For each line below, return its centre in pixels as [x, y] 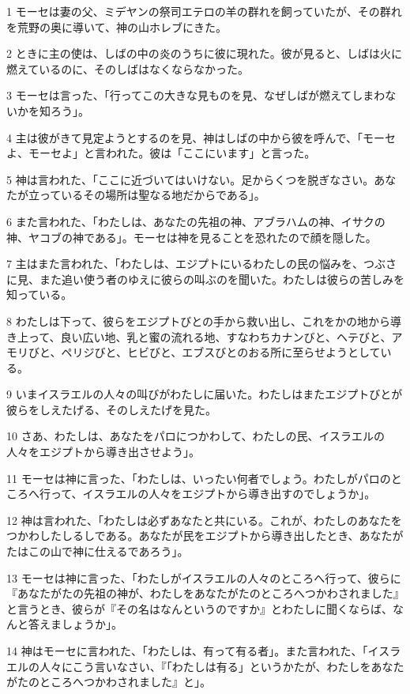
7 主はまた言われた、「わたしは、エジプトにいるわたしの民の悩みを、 [185, 264]
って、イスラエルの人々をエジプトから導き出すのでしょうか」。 [213, 494]
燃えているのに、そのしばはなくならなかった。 [128, 68]
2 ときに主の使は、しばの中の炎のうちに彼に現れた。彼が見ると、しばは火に [205, 53]
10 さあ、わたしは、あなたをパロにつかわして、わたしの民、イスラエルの [196, 436]
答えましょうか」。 [75, 624]
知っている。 [39, 294]
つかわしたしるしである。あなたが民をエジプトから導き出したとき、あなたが [205, 536]
